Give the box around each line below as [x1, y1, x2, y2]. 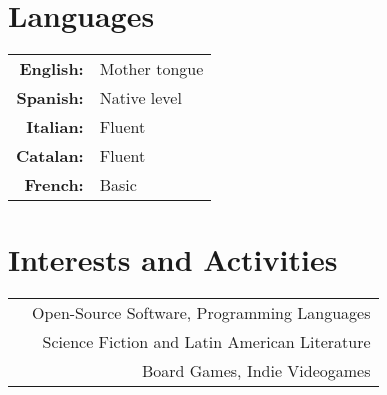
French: [24, 173, 84, 197]
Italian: [26, 115, 84, 139]
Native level [99, 86, 182, 110]
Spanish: [16, 86, 84, 110]
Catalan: [16, 144, 84, 168]
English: [19, 57, 84, 81]
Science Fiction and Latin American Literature [42, 330, 371, 354]
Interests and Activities [8, 239, 338, 280]
